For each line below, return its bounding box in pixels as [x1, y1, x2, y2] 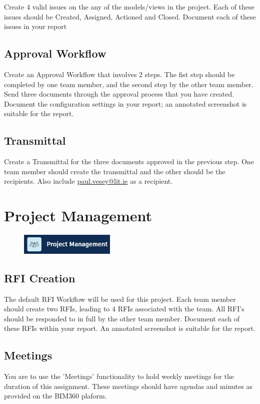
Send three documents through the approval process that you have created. [4, 89, 234, 99]
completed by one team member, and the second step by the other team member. [4, 79, 253, 89]
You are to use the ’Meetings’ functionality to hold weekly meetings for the [4, 371, 234, 381]
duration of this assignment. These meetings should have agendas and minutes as [4, 380, 252, 391]
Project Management [4, 205, 152, 226]
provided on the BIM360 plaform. [4, 390, 107, 401]
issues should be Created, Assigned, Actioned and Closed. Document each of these [4, 11, 256, 22]
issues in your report [4, 21, 67, 32]
